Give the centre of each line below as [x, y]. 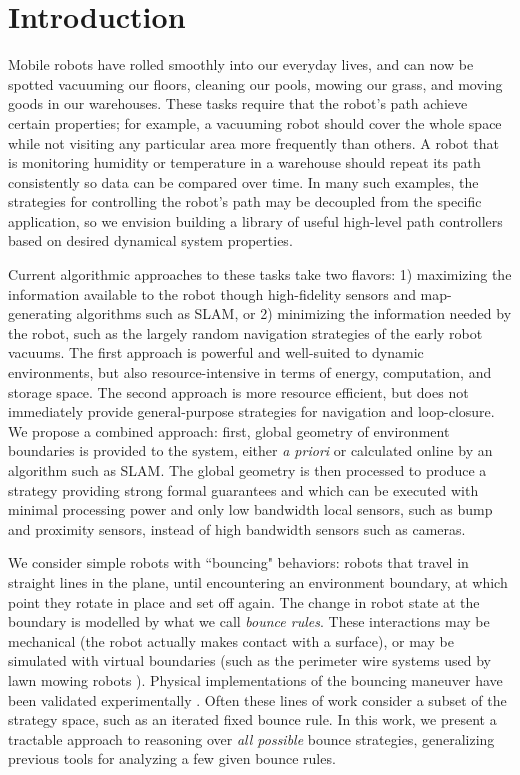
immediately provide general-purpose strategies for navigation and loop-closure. [251, 411]
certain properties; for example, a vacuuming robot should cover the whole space [255, 122]
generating [40, 313]
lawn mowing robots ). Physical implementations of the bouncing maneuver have [255, 679]
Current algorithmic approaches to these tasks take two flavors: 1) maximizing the [260, 274]
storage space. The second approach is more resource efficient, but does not [238, 391]
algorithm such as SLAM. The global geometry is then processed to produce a [247, 470]
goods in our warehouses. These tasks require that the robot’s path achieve [238, 103]
